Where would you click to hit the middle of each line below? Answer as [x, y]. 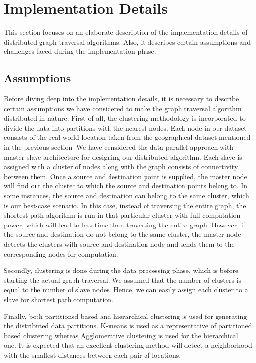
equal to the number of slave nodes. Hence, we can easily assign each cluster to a [126, 290]
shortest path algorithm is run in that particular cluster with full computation [122, 215]
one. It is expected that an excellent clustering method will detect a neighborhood [128, 345]
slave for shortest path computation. [59, 299]
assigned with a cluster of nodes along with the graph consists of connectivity [121, 166]
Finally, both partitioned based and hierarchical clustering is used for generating [126, 316]
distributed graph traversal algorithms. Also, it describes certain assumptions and [127, 41]
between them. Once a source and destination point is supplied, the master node [126, 176]
